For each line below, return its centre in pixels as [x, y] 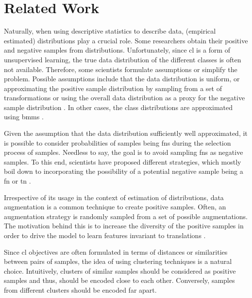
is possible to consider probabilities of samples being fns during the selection [118, 142]
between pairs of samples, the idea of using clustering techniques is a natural [118, 261]
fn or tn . [17, 181]
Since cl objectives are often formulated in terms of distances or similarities [116, 251]
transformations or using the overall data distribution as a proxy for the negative [125, 98]
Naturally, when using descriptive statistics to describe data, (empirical [110, 31]
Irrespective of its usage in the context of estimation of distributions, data [114, 197]
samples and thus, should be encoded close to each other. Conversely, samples [119, 280]
